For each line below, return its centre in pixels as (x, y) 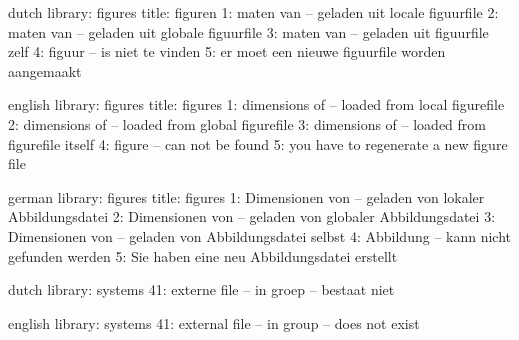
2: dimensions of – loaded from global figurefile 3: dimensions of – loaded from (247, 123)
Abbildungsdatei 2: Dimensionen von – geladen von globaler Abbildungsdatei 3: (252, 216)
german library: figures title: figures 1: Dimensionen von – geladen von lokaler (246, 196)
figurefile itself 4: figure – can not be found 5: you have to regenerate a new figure (258, 143)
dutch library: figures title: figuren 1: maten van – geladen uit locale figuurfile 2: (253, 12)
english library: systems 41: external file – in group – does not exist (214, 322)
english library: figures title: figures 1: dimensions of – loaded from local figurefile (256, 104)
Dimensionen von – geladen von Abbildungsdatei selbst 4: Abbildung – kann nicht (260, 235)
